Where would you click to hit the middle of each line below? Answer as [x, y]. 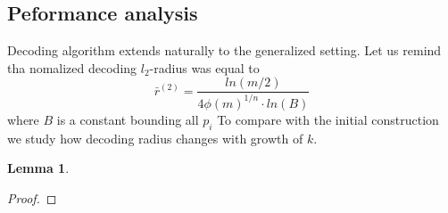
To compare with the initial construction [328, 119]
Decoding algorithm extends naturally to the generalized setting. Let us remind [224, 50]
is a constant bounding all [128, 119]
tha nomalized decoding [72, 67]
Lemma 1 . [38, 168]
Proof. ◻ [32, 197]
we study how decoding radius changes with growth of [155, 138]
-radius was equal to [204, 67]
